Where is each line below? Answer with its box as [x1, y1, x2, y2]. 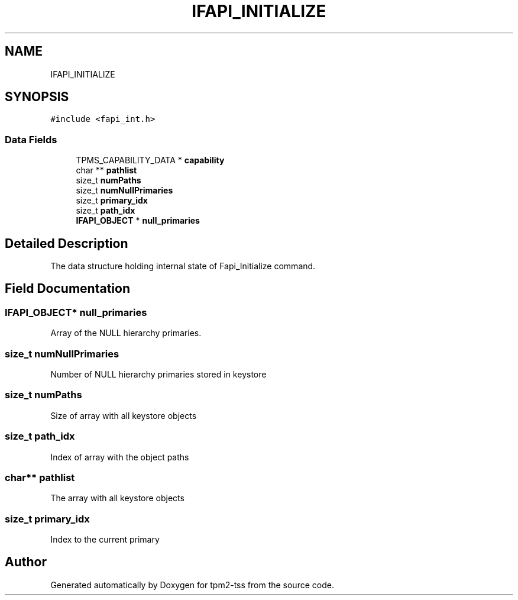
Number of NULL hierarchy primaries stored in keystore [50, 369, 267, 379]
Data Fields [5, 133, 57, 146]
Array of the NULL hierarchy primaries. [50, 328, 202, 338]
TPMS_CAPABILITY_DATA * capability [76, 155, 225, 166]
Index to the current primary [50, 534, 160, 544]
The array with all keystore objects [50, 493, 184, 504]
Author [5, 554, 47, 570]
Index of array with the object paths [50, 451, 189, 462]
